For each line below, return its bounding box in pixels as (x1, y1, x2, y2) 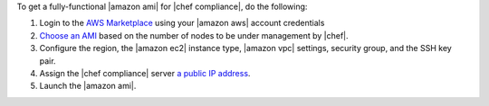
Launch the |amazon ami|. (39, 81, 137, 92)
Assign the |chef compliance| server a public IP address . (39, 67, 251, 78)
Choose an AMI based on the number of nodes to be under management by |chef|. (39, 30, 349, 40)
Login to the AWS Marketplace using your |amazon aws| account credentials (39, 18, 325, 29)
